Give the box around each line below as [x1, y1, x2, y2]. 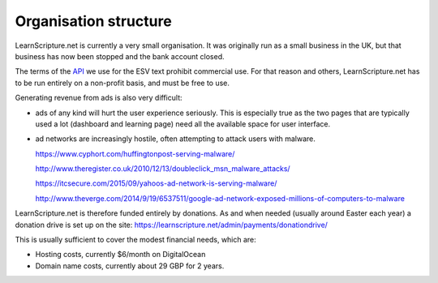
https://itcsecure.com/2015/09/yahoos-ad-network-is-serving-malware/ [35, 178, 277, 188]
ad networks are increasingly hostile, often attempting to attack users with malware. [35, 134, 316, 144]
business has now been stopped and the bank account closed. [15, 51, 225, 61]
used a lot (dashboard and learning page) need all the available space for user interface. [35, 118, 331, 129]
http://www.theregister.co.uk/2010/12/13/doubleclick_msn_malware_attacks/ [35, 164, 291, 174]
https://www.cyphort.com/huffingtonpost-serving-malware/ [35, 148, 235, 158]
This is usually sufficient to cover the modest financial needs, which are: [15, 235, 257, 245]
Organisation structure [15, 12, 172, 30]
